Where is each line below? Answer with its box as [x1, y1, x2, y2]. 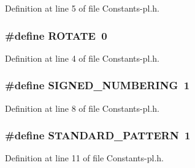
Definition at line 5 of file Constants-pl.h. [5, 2, 159, 14]
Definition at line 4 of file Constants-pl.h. [5, 51, 159, 64]
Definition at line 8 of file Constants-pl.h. [5, 101, 159, 114]
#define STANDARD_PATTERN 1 [5, 128, 191, 143]
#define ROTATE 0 [5, 27, 107, 43]
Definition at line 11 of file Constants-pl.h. [5, 152, 164, 164]
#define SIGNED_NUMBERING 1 [5, 78, 190, 93]
